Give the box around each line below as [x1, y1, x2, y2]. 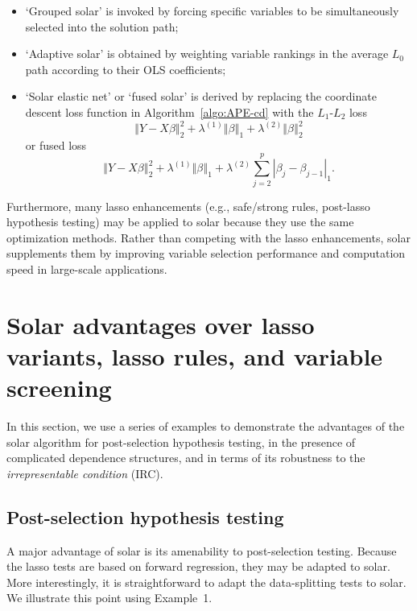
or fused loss [25, 136, 87, 153]
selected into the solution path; [25, 18, 179, 35]
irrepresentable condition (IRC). [6, 464, 163, 481]
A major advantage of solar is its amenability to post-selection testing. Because [6, 542, 397, 559]
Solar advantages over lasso [6, 308, 315, 341]
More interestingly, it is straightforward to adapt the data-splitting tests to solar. [6, 573, 407, 590]
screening [6, 371, 112, 404]
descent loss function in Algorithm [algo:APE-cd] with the [25, 103, 314, 120]
